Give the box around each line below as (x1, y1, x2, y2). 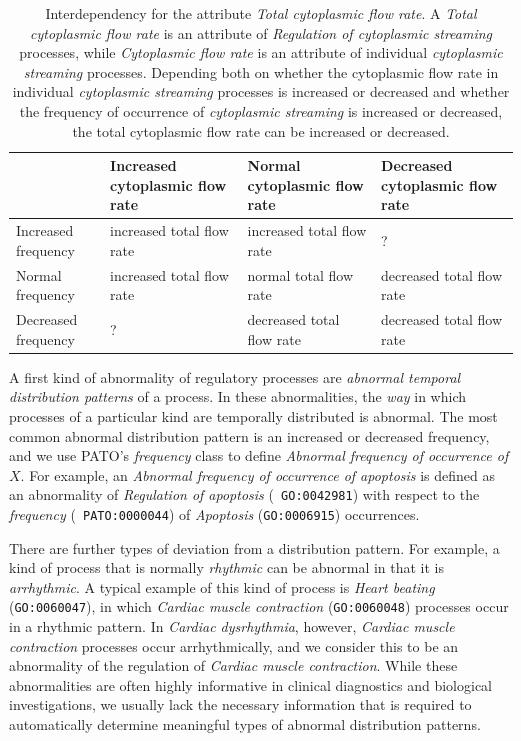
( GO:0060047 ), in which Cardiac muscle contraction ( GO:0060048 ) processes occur (9, 596, 509, 617)
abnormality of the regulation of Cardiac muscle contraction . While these (9, 655, 458, 676)
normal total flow (247, 264, 353, 285)
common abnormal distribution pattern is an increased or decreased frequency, (9, 425, 490, 446)
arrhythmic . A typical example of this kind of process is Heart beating (9, 576, 435, 597)
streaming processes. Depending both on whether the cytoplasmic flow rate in (23, 61, 499, 82)
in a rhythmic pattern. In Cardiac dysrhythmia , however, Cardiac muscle (9, 616, 455, 637)
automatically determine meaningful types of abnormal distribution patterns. (9, 714, 481, 735)
